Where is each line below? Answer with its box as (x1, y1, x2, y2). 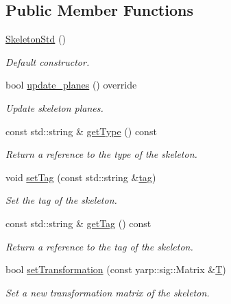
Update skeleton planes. (5, 100, 104, 115)
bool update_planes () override (5, 78, 137, 92)
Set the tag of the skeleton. (5, 193, 117, 207)
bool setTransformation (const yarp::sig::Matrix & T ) (5, 262, 226, 277)
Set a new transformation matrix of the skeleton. (5, 285, 210, 299)
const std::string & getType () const (5, 124, 157, 138)
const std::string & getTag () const (5, 215, 151, 230)
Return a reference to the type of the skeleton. (5, 147, 197, 161)
